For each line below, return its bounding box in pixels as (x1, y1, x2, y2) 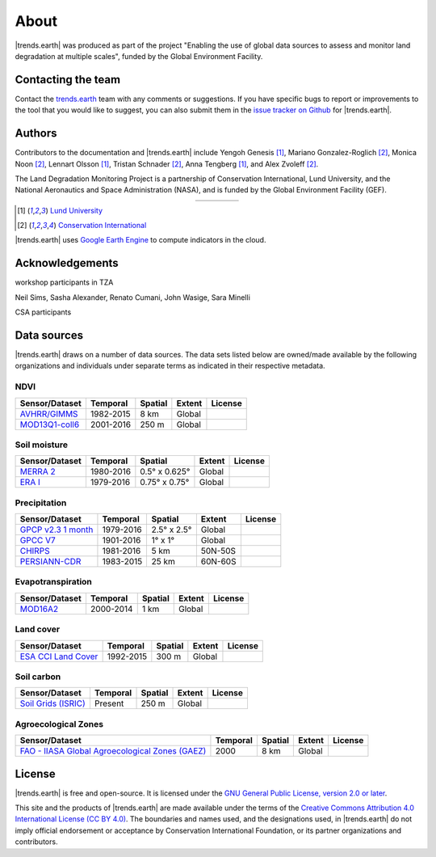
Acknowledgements (15, 256, 119, 270)
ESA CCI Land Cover (19, 651, 99, 662)
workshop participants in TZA (15, 277, 114, 287)
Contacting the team (15, 73, 121, 87)
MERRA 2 (19, 466, 56, 477)
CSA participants (15, 307, 72, 317)
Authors (15, 126, 57, 141)
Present (94, 698, 124, 709)
